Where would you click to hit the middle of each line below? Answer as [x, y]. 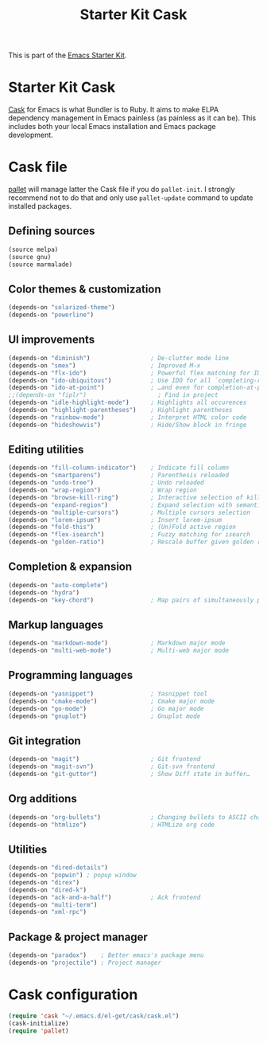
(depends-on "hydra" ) [44, 592]
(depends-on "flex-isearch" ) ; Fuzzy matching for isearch [129, 535]
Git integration [44, 741]
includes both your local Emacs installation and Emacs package [112, 127]
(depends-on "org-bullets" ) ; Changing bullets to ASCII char [136, 817]
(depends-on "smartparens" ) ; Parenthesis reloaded [118, 476]
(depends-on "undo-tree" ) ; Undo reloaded [106, 483]
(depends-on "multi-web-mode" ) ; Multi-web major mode [118, 651]
